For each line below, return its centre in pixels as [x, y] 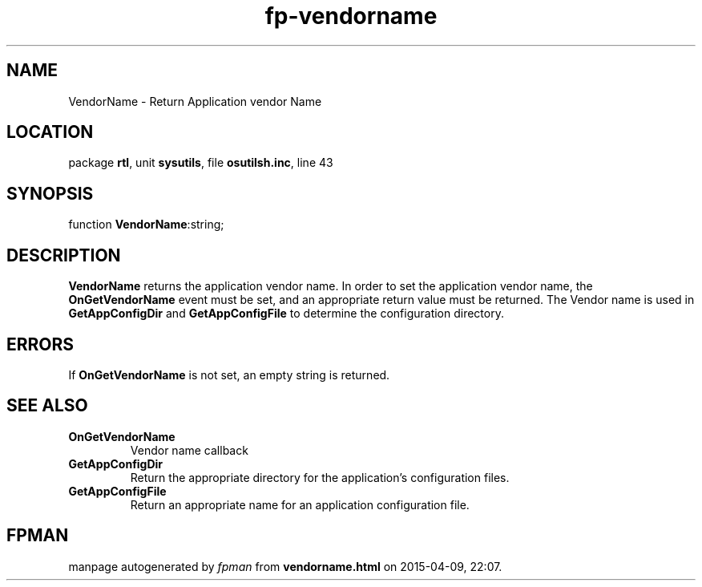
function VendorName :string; [146, 225]
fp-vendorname [351, 16]
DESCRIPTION [64, 255]
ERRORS [40, 344]
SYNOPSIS [50, 193]
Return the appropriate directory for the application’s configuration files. [320, 477]
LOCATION [50, 132]
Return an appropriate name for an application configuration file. [300, 504]
